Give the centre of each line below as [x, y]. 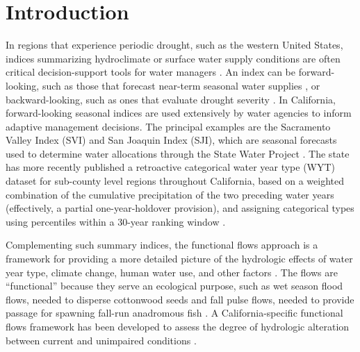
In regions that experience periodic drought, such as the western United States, [174, 45]
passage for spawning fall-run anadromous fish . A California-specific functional [174, 313]
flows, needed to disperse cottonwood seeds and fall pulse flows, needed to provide [180, 299]
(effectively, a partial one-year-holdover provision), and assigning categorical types [180, 208]
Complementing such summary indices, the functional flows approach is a [162, 245]
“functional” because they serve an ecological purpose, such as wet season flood [174, 286]
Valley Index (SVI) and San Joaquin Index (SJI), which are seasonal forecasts [171, 140]
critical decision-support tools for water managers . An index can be [151, 72]
